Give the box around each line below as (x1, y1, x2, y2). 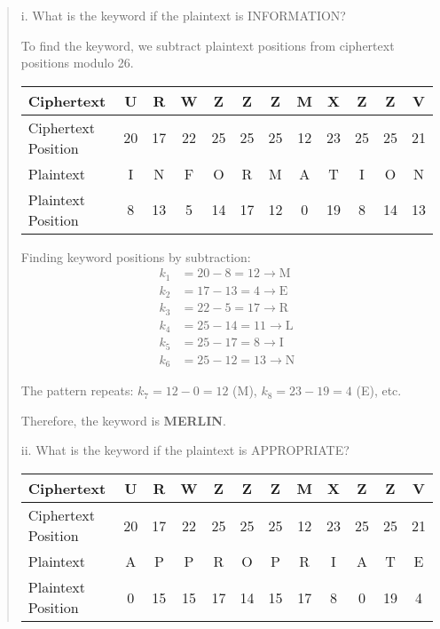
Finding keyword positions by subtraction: (20, 247, 251, 266)
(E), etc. (356, 381, 402, 400)
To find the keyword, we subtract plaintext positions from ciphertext (20, 36, 395, 54)
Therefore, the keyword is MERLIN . (20, 410, 226, 429)
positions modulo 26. (20, 53, 134, 72)
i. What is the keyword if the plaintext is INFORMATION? (20, 6, 346, 24)
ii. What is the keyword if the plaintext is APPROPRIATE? (20, 441, 350, 459)
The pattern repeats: (20, 381, 134, 400)
